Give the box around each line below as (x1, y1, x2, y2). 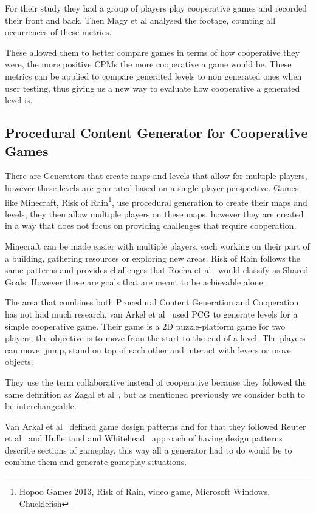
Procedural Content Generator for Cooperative (5, 123, 308, 142)
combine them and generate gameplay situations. (5, 455, 187, 468)
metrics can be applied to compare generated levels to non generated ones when (5, 69, 302, 82)
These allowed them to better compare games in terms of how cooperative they (5, 46, 300, 58)
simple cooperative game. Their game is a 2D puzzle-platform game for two (5, 319, 286, 332)
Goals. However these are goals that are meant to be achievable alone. (5, 275, 266, 288)
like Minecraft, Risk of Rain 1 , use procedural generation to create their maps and (5, 194, 307, 208)
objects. (5, 355, 33, 368)
